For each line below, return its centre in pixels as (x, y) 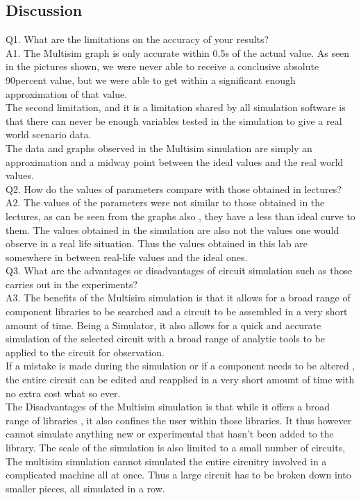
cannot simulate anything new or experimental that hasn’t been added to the (170, 434)
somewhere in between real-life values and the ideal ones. (127, 257)
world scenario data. (49, 134)
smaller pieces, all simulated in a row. (85, 488)
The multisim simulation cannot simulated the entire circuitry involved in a (166, 461)
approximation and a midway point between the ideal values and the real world (175, 161)
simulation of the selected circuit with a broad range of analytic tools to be (166, 339)
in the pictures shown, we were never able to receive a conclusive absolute (162, 66)
